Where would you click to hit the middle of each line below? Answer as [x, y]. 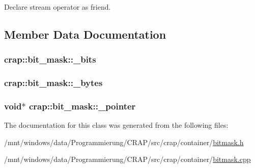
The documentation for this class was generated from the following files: [116, 125]
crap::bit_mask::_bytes [53, 83]
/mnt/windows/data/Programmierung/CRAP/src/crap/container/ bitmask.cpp [127, 159]
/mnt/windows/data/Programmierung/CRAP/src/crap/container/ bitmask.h [124, 142]
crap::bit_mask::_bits [50, 59]
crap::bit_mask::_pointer [82, 106]
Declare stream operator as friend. [58, 7]
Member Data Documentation [85, 34]
